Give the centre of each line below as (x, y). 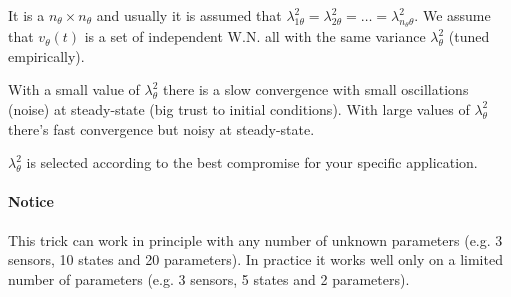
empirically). (46, 55)
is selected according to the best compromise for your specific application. (252, 162)
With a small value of (74, 89)
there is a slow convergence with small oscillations (316, 89)
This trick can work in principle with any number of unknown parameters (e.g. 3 (255, 239)
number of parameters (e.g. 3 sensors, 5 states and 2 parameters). (209, 278)
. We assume (452, 15)
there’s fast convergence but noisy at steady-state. (161, 128)
